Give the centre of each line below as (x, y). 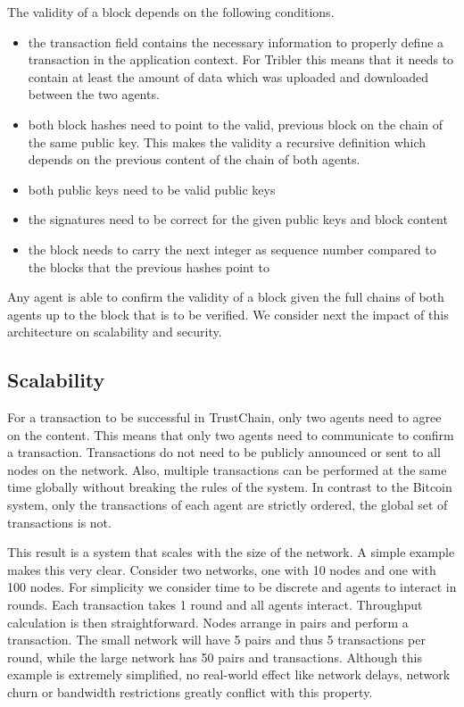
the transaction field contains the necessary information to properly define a (236, 42)
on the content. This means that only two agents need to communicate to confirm (231, 434)
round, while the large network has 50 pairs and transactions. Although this (215, 657)
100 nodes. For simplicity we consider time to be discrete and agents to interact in (232, 587)
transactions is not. (59, 522)
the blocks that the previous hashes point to (149, 266)
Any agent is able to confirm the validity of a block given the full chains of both (226, 297)
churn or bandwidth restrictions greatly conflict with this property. (190, 692)
